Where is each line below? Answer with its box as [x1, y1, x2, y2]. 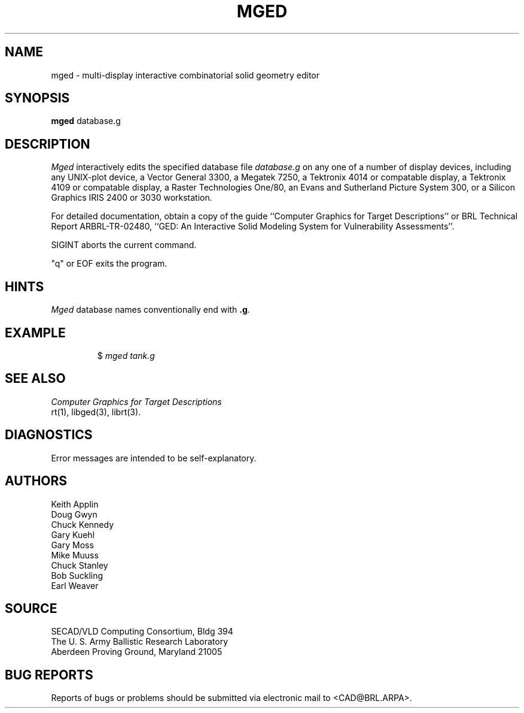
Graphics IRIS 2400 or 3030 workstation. [51, 192, 212, 203]
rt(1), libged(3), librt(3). [51, 406, 141, 417]
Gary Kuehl [51, 529, 95, 540]
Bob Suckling [51, 570, 103, 581]
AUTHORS [5, 473, 68, 489]
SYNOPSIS [5, 90, 70, 106]
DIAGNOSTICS [5, 427, 93, 443]
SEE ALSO [5, 371, 66, 386]
